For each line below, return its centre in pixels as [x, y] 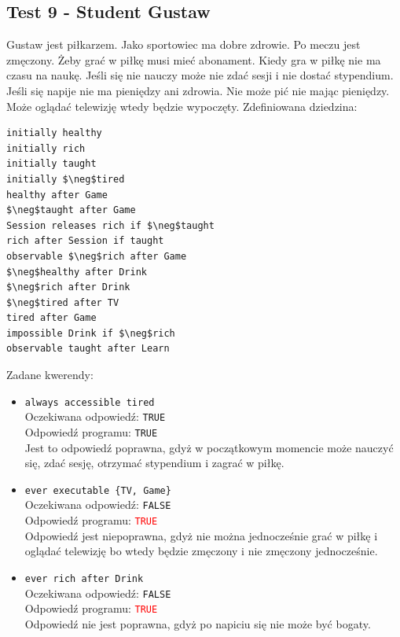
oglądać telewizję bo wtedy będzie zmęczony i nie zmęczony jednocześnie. [201, 551]
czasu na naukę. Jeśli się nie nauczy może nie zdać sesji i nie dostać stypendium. [200, 75]
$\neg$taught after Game [71, 210]
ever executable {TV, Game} [98, 490]
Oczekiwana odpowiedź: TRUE [95, 416]
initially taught [51, 164]
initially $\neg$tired [66, 179]
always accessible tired [90, 402]
